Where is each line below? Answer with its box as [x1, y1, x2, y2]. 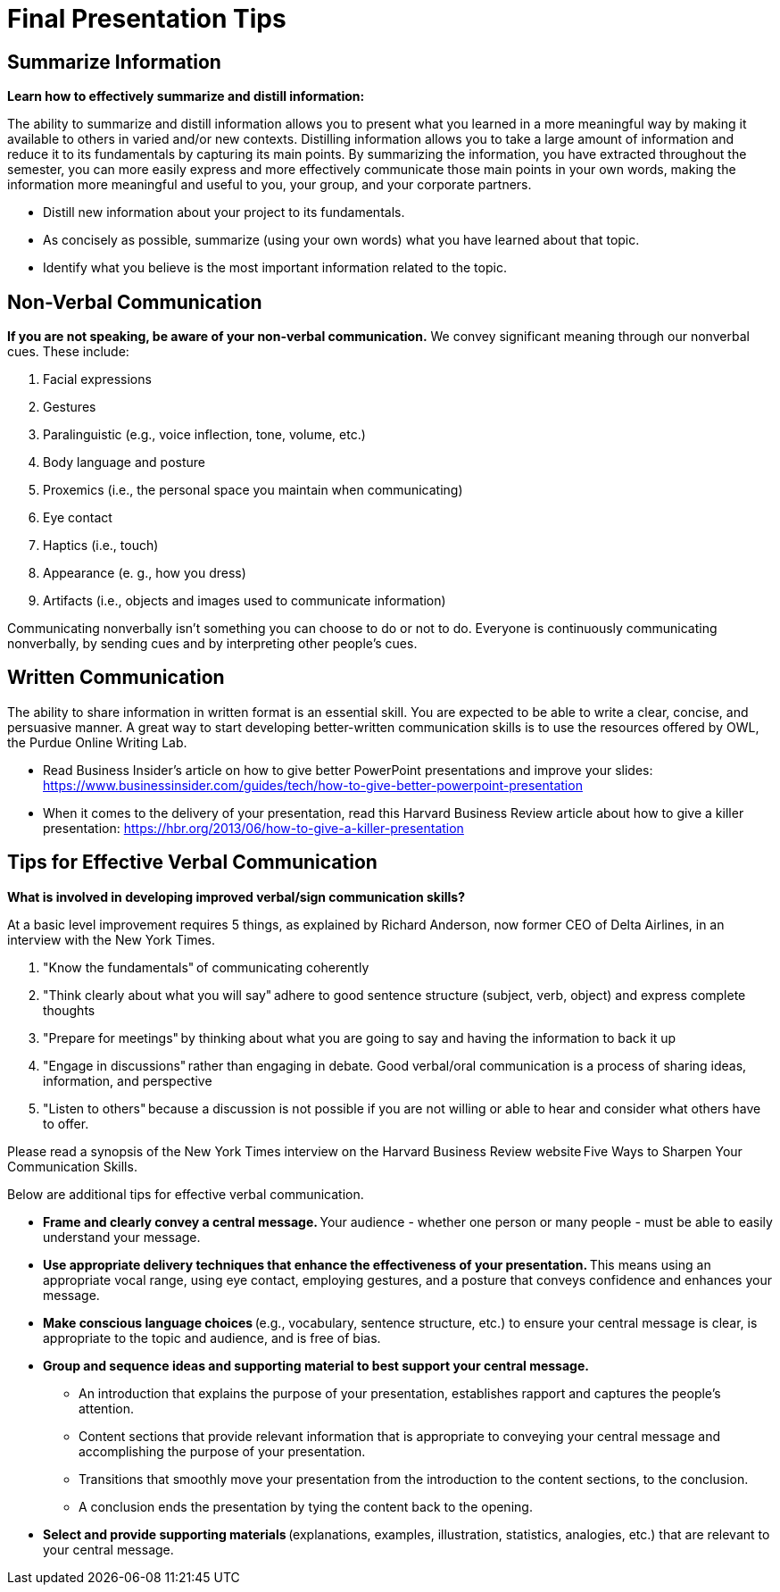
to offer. [43, 1115, 89, 1131]
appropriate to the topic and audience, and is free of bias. [43, 1329, 381, 1346]
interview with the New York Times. [7, 931, 215, 947]
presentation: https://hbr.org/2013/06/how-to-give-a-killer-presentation [43, 820, 464, 836]
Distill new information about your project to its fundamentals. [43, 204, 405, 221]
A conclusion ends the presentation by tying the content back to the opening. [79, 1498, 533, 1514]
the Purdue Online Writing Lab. [7, 734, 187, 750]
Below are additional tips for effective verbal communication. [7, 1186, 364, 1202]
